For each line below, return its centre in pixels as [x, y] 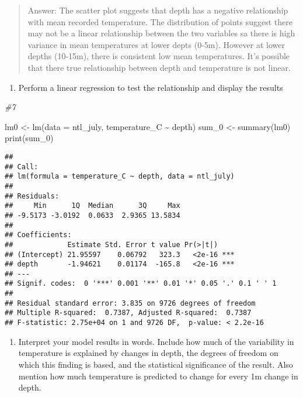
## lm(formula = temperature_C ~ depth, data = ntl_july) [120, 177]
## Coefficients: [38, 235]
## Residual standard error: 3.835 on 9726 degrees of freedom [130, 303]
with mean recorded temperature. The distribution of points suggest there [160, 21]
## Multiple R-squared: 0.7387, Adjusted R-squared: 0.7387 [128, 313]
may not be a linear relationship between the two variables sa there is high [161, 33]
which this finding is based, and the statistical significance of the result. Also [156, 364]
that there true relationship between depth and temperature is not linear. [159, 67]
